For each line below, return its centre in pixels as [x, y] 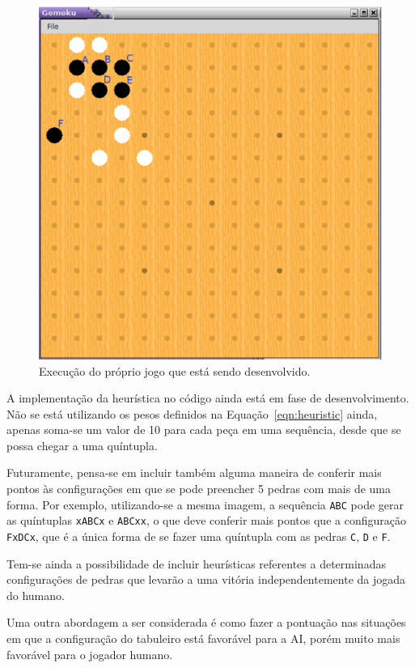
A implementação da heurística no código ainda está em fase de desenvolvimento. [208, 398]
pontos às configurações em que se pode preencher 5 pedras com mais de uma [199, 489]
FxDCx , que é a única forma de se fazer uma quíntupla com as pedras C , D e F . [199, 536]
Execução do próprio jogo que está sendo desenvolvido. [175, 370]
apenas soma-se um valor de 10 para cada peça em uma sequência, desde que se [204, 430]
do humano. [36, 595]
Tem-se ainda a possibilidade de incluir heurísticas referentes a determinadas [196, 563]
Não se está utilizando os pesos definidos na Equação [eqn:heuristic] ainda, [192, 413]
